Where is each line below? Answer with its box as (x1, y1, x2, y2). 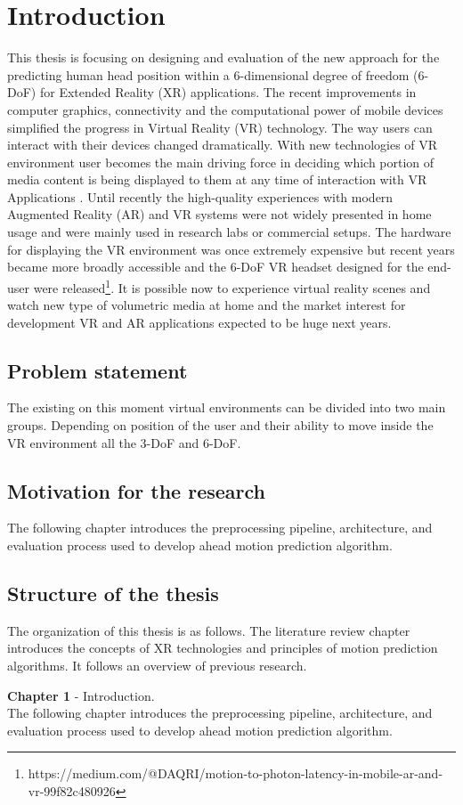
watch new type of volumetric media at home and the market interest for (7, 296, 406, 314)
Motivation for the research (7, 476, 266, 504)
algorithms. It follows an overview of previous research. (7, 656, 307, 675)
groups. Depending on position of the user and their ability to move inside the (7, 416, 434, 435)
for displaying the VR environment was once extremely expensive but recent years (7, 240, 455, 258)
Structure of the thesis (7, 580, 219, 607)
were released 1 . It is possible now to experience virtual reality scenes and (33, 275, 431, 297)
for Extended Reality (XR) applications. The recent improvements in (39, 83, 417, 102)
